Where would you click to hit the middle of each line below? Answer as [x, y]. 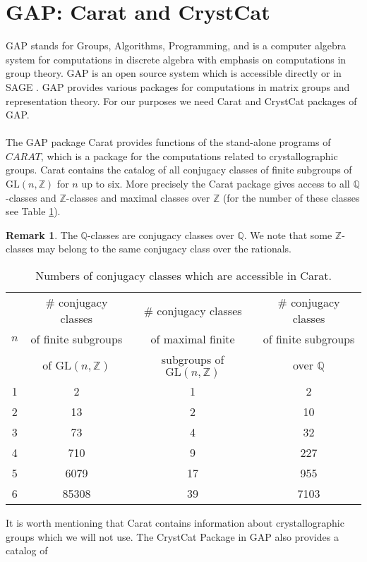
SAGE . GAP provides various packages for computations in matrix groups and [178, 86]
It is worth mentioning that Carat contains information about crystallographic [175, 523]
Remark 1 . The [42, 234]
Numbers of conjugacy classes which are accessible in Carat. [183, 276]
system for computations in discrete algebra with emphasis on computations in [176, 59]
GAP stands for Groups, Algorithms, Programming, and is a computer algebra [176, 45]
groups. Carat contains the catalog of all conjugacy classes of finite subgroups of [179, 170]
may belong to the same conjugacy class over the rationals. [164, 249]
